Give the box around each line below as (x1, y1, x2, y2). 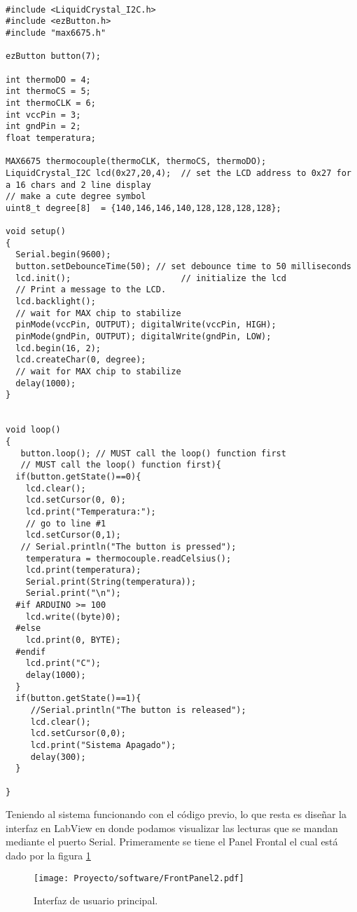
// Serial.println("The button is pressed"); (20, 541, 237, 552)
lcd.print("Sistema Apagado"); (30, 740, 176, 750)
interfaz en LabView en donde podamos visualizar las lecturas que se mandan (6, 820, 338, 835)
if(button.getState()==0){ (15, 471, 141, 482)
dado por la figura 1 (6, 848, 91, 863)
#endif (15, 646, 46, 657)
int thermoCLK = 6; (6, 97, 96, 108)
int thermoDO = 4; (6, 74, 91, 85)
